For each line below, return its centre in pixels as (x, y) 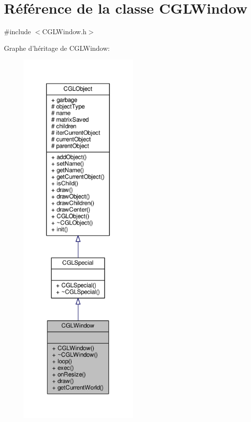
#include (18, 32)
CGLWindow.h (64, 32)
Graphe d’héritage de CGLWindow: (57, 48)
